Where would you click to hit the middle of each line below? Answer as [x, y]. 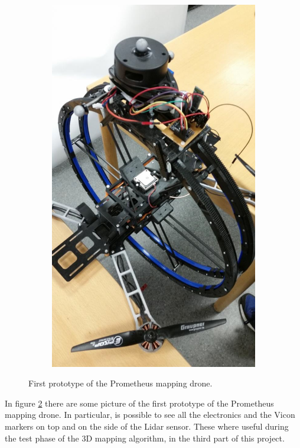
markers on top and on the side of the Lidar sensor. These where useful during [147, 426]
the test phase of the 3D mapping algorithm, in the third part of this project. [145, 438]
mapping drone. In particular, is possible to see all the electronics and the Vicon [150, 415]
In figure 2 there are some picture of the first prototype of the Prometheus [139, 403]
